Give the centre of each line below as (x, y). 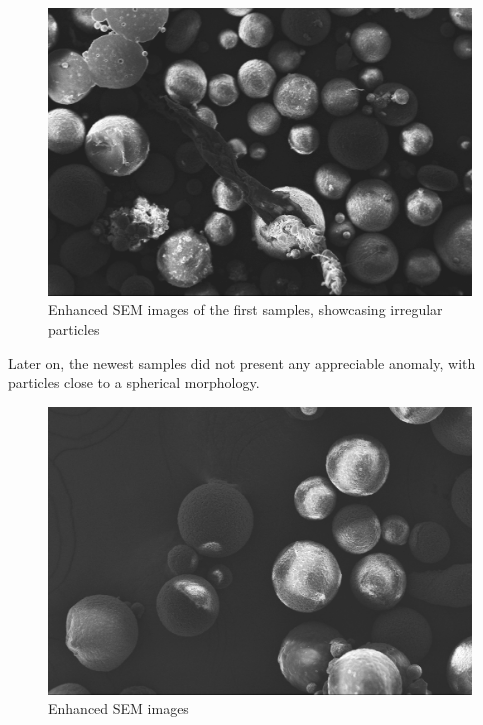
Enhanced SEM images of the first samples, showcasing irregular (245, 309)
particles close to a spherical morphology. (134, 382)
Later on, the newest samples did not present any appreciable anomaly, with (242, 362)
